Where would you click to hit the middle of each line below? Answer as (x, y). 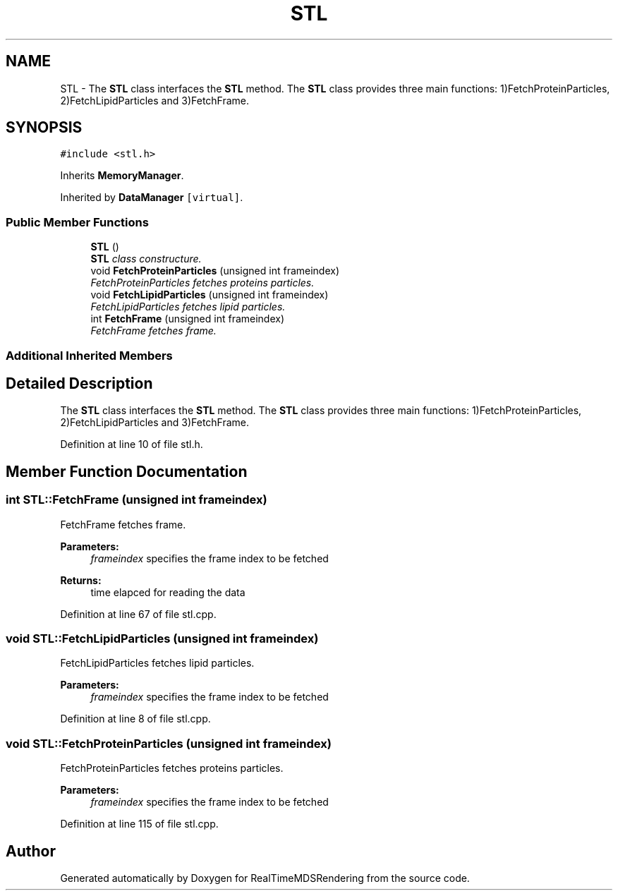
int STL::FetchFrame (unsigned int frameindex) (137, 500)
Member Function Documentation (127, 471)
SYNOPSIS (44, 128)
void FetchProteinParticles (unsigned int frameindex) (215, 271)
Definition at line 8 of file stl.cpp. (135, 719)
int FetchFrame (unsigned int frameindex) (188, 319)
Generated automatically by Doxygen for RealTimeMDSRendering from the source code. (265, 878)
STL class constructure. (146, 259)
